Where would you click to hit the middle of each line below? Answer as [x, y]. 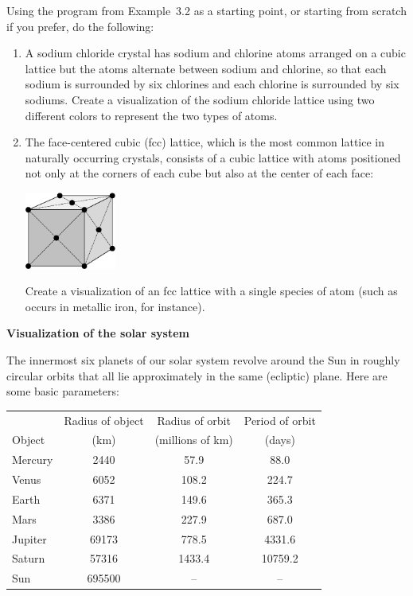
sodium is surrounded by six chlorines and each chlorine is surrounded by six [212, 84]
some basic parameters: [63, 391]
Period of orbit [280, 420]
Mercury [33, 460]
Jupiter [29, 538]
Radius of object [104, 420]
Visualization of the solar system [98, 333]
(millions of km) [194, 440]
